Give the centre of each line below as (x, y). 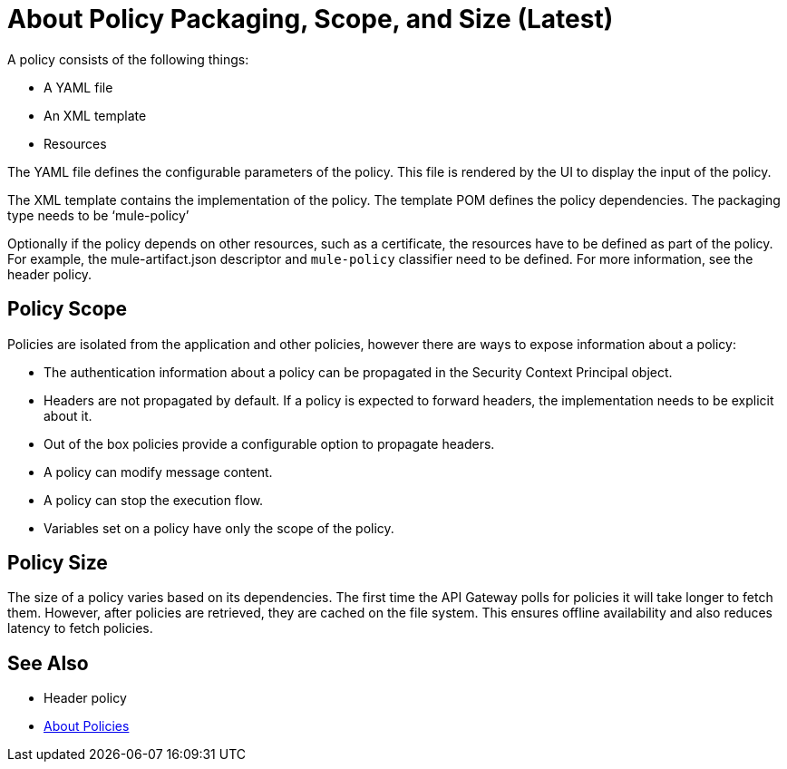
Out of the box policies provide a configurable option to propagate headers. (269, 443)
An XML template (95, 115)
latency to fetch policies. (80, 628)
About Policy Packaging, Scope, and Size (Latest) (311, 19)
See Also (48, 663)
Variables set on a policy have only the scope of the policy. (219, 528)
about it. (68, 415)
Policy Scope (68, 309)
